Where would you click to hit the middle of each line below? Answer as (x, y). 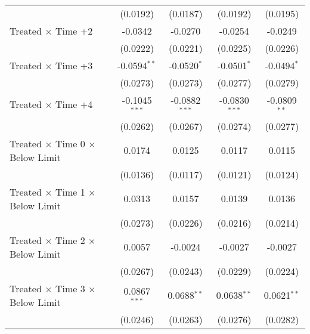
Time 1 (70, 191)
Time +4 (74, 104)
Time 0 (70, 143)
